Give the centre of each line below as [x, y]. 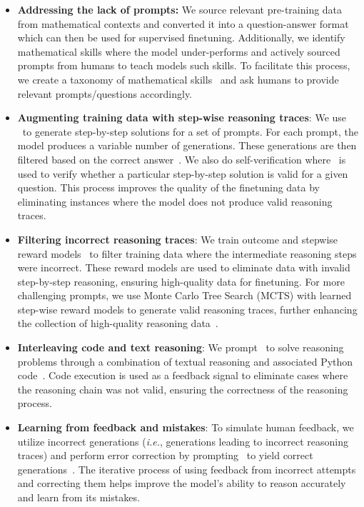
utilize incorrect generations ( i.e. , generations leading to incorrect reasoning [183, 441]
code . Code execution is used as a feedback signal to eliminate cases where [183, 375]
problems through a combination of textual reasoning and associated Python [185, 361]
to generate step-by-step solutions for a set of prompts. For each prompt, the [191, 131]
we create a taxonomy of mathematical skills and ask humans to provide [178, 79]
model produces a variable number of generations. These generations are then [187, 145]
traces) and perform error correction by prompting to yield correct [165, 455]
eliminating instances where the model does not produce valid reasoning [175, 201]
